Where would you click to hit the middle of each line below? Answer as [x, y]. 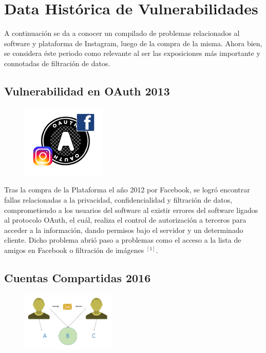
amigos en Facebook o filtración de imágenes [74, 250]
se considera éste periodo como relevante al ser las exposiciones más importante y [132, 53]
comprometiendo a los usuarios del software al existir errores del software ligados [131, 210]
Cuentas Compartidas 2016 [78, 278]
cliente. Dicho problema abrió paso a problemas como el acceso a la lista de [123, 240]
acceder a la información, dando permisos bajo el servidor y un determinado [124, 230]
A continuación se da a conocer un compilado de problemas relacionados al [122, 33]
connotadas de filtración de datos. [57, 63]
